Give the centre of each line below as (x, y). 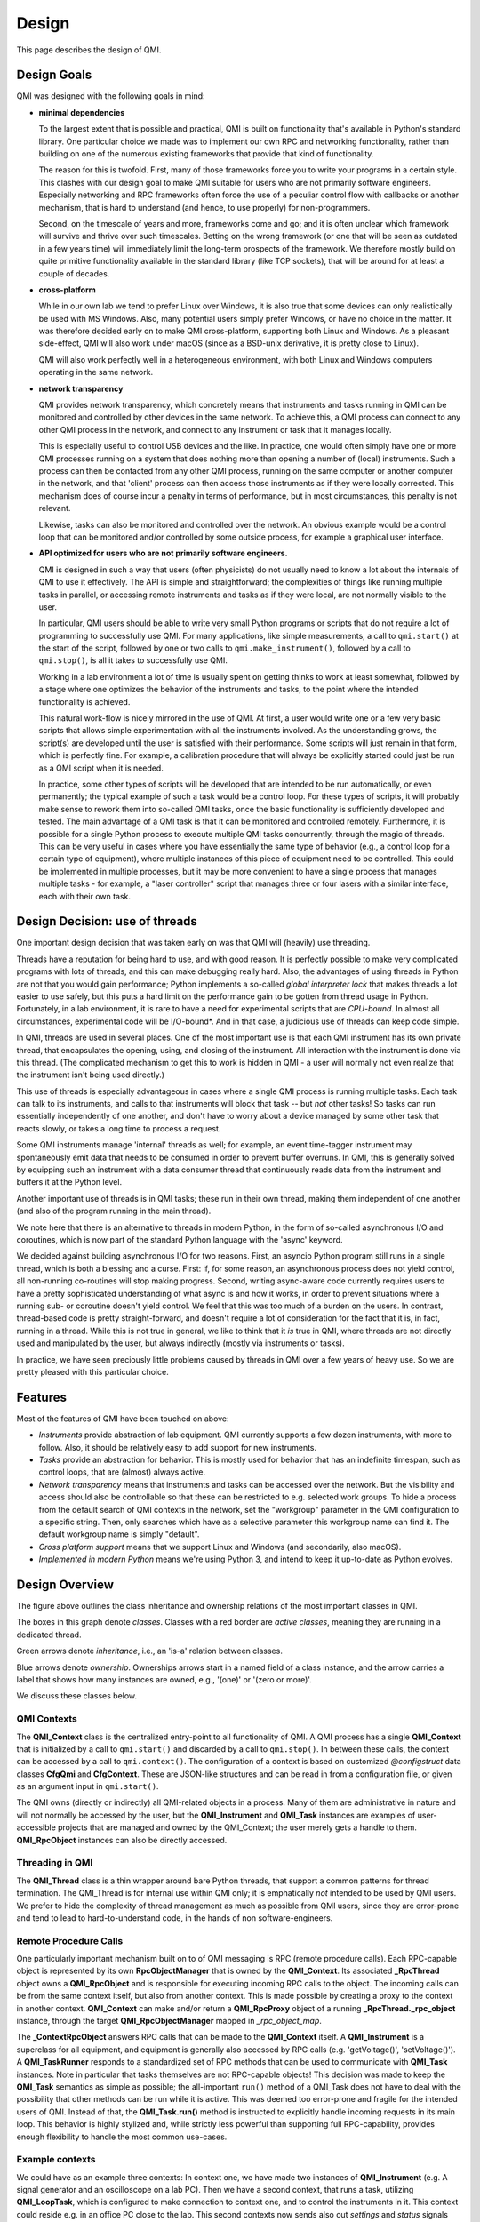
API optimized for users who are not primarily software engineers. (163, 553)
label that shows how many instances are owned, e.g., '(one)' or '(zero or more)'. (164, 1679)
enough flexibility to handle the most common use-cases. (122, 2137)
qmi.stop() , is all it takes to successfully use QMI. (133, 660)
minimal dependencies (82, 112)
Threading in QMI (55, 1863)
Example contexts (56, 2160)
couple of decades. (74, 273)
